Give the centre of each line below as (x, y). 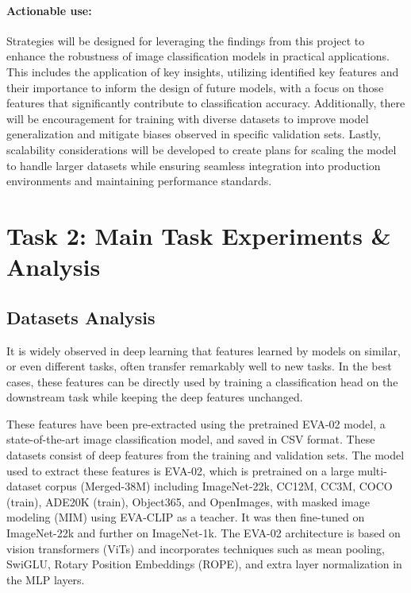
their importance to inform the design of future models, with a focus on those (195, 87)
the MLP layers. (46, 579)
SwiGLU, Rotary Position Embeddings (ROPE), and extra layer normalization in (204, 564)
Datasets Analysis (81, 317)
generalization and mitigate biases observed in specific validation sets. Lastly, (194, 134)
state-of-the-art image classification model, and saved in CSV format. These (191, 439)
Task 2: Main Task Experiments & (199, 235)
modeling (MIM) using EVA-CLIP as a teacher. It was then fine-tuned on (186, 517)
